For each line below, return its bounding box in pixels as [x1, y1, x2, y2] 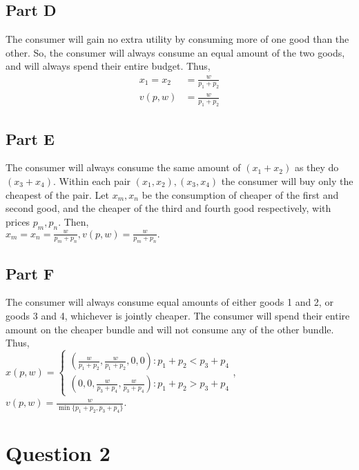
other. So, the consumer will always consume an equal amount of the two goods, [6, 45, 345, 59]
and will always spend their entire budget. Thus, [6, 59, 211, 73]
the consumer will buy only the [221, 173, 353, 188]
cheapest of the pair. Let [6, 187, 110, 202]
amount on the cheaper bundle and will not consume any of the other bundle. [6, 322, 334, 336]
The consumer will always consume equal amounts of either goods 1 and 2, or [6, 295, 333, 309]
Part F [6, 262, 55, 284]
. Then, [58, 214, 89, 228]
